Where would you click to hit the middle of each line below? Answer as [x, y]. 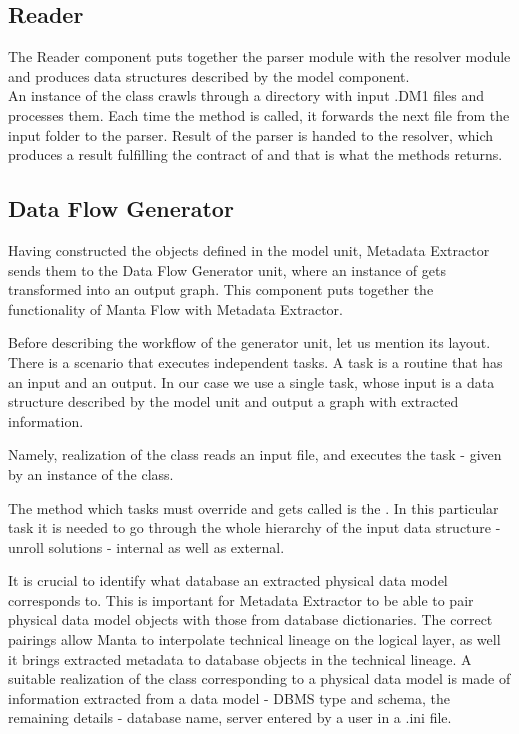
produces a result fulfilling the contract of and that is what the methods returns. [255, 154]
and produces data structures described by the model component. [209, 75]
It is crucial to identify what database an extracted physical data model [228, 580]
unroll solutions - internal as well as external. [146, 546]
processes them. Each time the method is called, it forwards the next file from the [259, 114]
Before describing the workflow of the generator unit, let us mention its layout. [249, 342]
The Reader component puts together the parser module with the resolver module [259, 56]
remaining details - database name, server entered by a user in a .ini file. [230, 717]
